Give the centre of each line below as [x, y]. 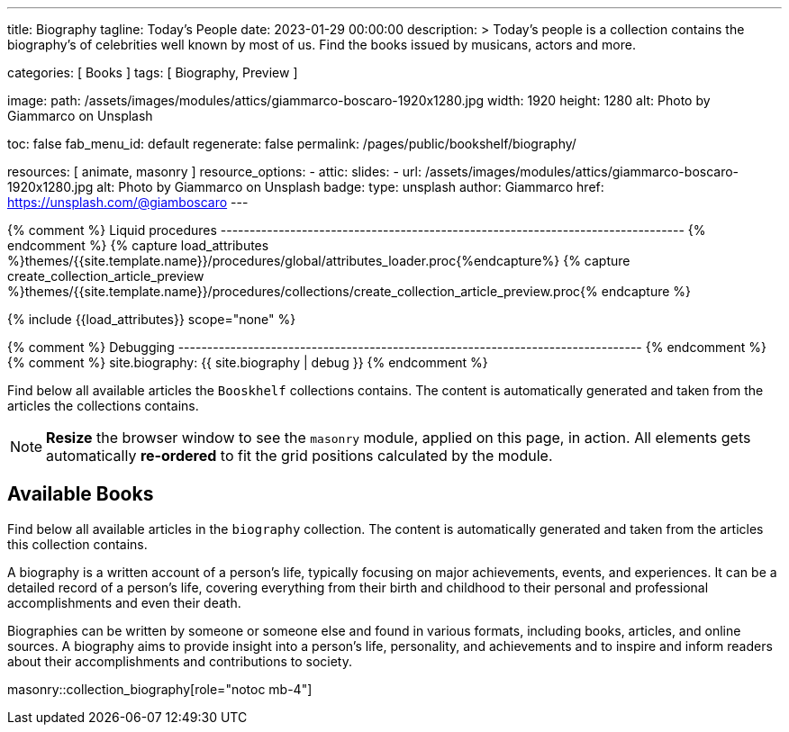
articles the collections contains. [103, 406]
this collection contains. [77, 544]
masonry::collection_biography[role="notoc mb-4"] [160, 689]
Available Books [81, 494]
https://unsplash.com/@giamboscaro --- [128, 202]
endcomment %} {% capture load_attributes [138, 245]
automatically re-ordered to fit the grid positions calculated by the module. [299, 456]
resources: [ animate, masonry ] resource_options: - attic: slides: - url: [215, 172]
